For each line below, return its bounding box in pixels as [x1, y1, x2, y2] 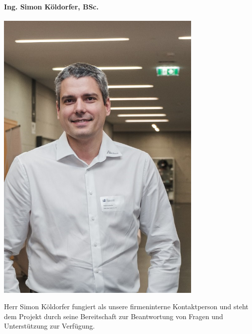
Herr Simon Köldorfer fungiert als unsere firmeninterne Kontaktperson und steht [4, 301, 249, 312]
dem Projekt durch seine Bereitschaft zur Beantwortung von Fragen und [4, 311, 223, 321]
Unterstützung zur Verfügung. [4, 321, 95, 331]
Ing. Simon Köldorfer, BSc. [4, 1, 99, 11]
